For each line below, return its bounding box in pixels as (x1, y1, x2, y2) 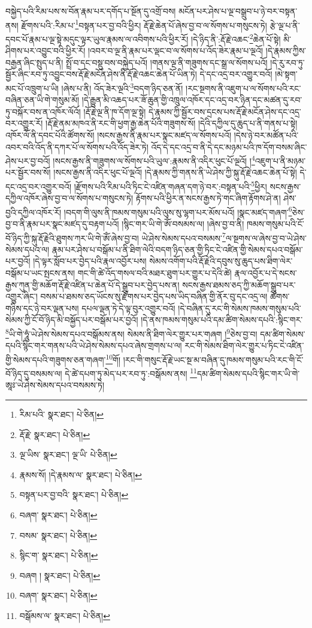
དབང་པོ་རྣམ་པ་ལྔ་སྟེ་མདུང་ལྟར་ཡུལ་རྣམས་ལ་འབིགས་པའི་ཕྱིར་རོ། (5, 32, 189, 45)
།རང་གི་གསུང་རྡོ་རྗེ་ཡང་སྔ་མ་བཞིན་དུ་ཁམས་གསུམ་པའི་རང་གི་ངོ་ (123, 353, 304, 366)
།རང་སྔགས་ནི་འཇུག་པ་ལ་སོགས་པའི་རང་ (186, 81, 301, 94)
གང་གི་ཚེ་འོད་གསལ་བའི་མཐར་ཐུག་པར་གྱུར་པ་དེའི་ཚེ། (77, 267, 232, 279)
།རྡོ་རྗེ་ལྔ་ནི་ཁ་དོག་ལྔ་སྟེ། (83, 105, 146, 117)
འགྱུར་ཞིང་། (5, 290, 38, 303)
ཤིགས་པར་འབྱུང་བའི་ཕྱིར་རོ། (5, 44, 86, 57)
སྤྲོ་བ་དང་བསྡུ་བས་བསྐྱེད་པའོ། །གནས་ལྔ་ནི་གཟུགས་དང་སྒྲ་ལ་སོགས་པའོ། (66, 56, 268, 68)
